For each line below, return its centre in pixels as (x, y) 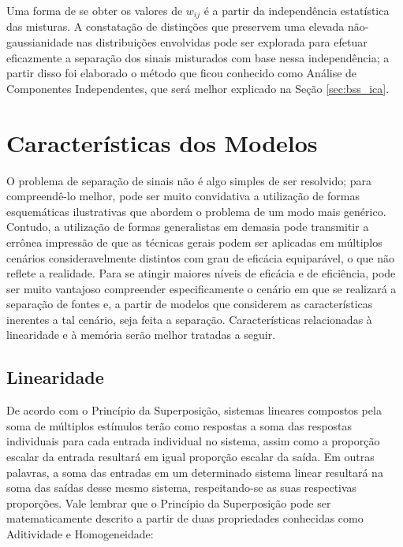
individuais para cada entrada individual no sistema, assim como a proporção (193, 441)
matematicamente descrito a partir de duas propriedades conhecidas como (185, 518)
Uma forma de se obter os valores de (95, 10)
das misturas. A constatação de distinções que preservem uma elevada (175, 26)
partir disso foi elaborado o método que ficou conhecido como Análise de (182, 73)
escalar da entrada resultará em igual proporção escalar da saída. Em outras (190, 457)
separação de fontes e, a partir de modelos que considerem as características (190, 304)
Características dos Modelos (162, 142)
